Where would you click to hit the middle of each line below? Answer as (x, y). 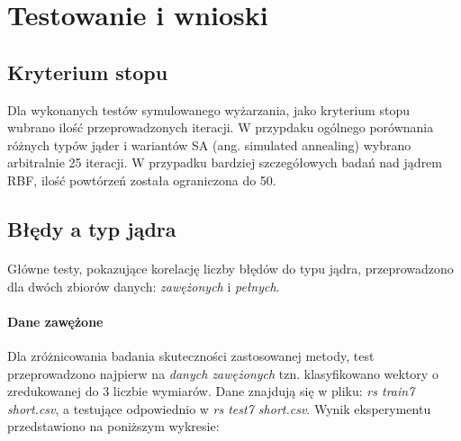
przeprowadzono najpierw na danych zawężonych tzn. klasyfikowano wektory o (223, 373)
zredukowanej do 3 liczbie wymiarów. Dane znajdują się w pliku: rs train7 (211, 391)
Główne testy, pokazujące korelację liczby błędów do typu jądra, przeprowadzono (230, 268)
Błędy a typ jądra (92, 228)
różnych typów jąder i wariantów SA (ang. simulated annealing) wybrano (209, 144)
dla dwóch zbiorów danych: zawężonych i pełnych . (144, 286)
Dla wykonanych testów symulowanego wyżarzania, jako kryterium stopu (208, 109)
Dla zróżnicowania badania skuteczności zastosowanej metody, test (191, 355)
